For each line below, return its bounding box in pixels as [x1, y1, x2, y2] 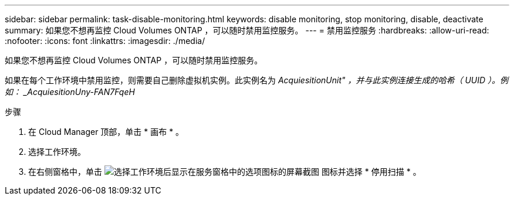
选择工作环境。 [28, 147, 86, 157]
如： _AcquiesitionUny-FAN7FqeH [5, 87, 135, 97]
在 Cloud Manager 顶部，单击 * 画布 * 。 [28, 127, 184, 137]
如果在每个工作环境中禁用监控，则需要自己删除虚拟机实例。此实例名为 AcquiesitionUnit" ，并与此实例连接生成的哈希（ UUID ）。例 [5, 75, 509, 85]
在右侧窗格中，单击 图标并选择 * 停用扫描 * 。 [28, 167, 421, 177]
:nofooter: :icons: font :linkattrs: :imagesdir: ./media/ [5, 36, 205, 46]
